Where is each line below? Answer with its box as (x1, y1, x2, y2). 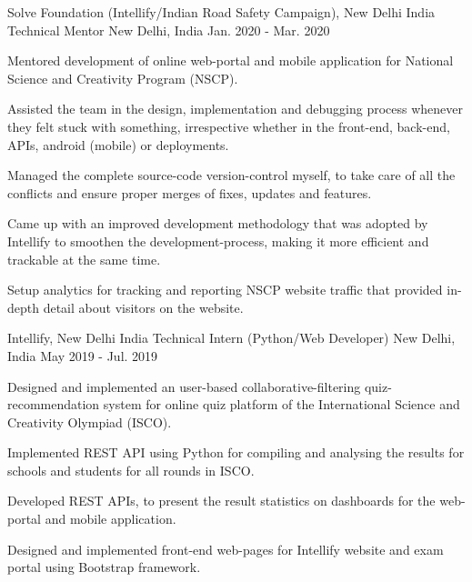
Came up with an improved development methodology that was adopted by (7, 214, 428, 233)
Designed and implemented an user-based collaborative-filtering (7, 376, 361, 396)
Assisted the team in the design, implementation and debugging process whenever (7, 99, 464, 118)
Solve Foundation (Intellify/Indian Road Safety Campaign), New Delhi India (7, 3, 436, 21)
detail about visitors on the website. (43, 297, 244, 316)
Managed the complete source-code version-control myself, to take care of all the (7, 166, 456, 185)
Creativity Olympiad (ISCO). (7, 412, 172, 431)
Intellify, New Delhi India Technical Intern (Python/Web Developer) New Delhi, (7, 328, 456, 347)
